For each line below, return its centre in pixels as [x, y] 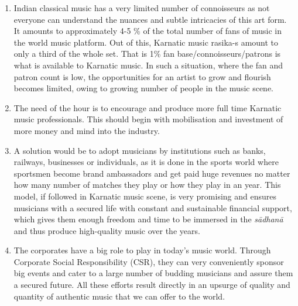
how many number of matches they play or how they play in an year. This [147, 185]
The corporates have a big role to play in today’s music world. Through [142, 250]
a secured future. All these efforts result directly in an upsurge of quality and [152, 285]
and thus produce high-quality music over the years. [107, 230]
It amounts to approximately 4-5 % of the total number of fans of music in [148, 31]
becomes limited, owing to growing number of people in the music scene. [144, 88]
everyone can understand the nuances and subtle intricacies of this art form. [150, 19]
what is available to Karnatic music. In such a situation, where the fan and [148, 65]
